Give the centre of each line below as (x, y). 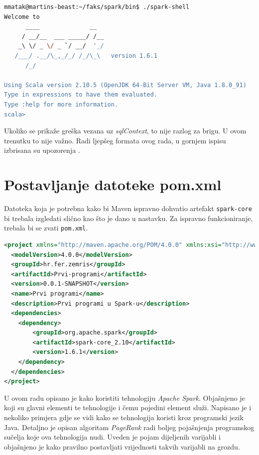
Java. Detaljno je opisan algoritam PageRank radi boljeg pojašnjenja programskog (129, 427)
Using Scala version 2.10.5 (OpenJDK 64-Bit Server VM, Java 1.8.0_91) (125, 85)
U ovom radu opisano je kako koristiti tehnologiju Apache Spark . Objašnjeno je (125, 398)
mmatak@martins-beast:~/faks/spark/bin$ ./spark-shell (97, 7)
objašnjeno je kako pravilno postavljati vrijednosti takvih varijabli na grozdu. (122, 446)
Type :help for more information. (61, 104)
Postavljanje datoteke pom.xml (113, 184)
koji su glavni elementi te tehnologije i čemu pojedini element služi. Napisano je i (128, 407)
